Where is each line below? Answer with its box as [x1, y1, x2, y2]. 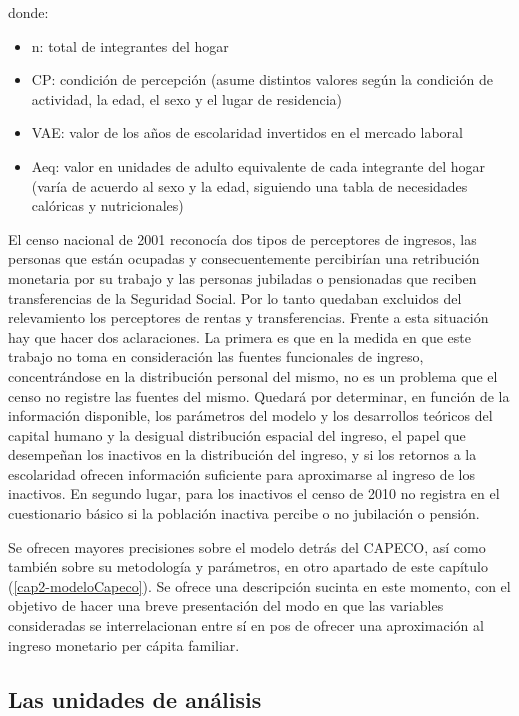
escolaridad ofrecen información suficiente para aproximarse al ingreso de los [8, 463, 475, 484]
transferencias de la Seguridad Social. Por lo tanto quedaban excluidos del [8, 287, 462, 308]
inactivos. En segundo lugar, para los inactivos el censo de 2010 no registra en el [8, 483, 500, 504]
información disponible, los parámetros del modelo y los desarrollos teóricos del [8, 405, 493, 426]
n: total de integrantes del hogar [31, 35, 229, 56]
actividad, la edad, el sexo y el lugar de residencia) [31, 88, 342, 109]
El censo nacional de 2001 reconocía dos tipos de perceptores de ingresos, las [8, 228, 477, 249]
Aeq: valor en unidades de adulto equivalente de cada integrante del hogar [31, 155, 486, 176]
